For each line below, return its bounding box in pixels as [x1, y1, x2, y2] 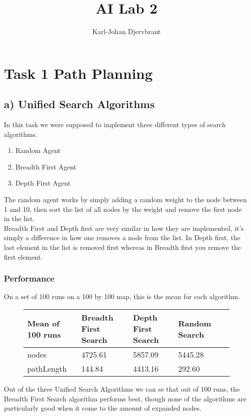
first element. [4, 251, 43, 262]
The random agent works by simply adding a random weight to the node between [4, 194, 247, 205]
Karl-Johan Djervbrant [92, 26, 161, 37]
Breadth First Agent [15, 161, 76, 171]
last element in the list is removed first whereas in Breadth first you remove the [4, 242, 241, 252]
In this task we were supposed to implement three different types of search [4, 119, 226, 130]
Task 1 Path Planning [4, 63, 153, 83]
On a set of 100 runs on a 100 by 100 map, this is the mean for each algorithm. [4, 291, 240, 302]
